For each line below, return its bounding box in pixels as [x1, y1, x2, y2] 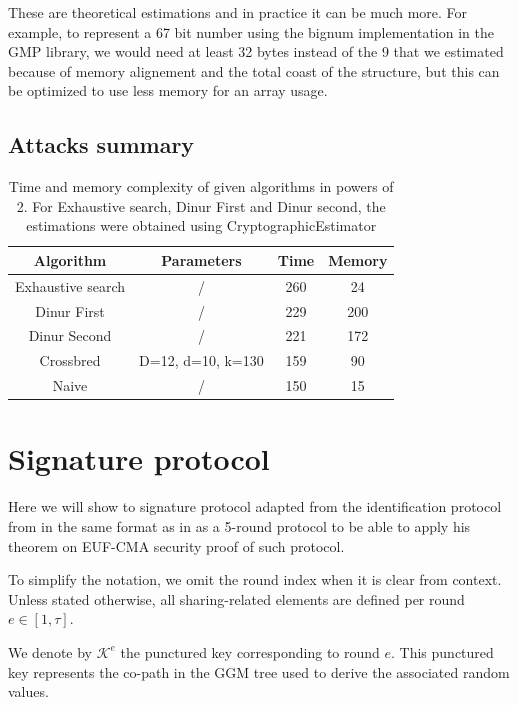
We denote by [8, 641, 92, 662]
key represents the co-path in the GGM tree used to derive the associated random [8, 661, 510, 682]
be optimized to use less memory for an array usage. [8, 80, 328, 101]
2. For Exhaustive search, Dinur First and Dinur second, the [16, 195, 386, 216]
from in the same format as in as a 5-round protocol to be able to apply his [8, 515, 471, 536]
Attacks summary [8, 129, 195, 160]
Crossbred [39, 350, 101, 371]
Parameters [161, 249, 242, 270]
